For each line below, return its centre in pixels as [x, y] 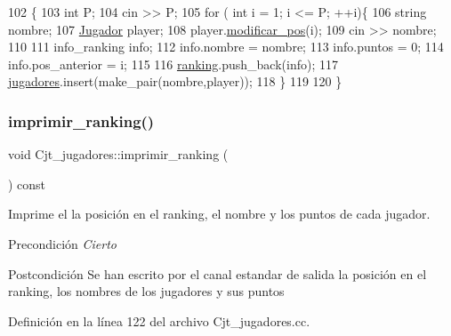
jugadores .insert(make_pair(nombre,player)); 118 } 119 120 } [175, 81]
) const [27, 184]
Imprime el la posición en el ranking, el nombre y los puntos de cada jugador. [219, 214]
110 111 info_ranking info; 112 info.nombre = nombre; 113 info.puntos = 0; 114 [226, 47]
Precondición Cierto [62, 243]
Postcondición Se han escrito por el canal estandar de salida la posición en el [217, 273]
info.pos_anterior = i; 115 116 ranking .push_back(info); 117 [173, 64]
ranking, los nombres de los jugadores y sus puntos [146, 291]
